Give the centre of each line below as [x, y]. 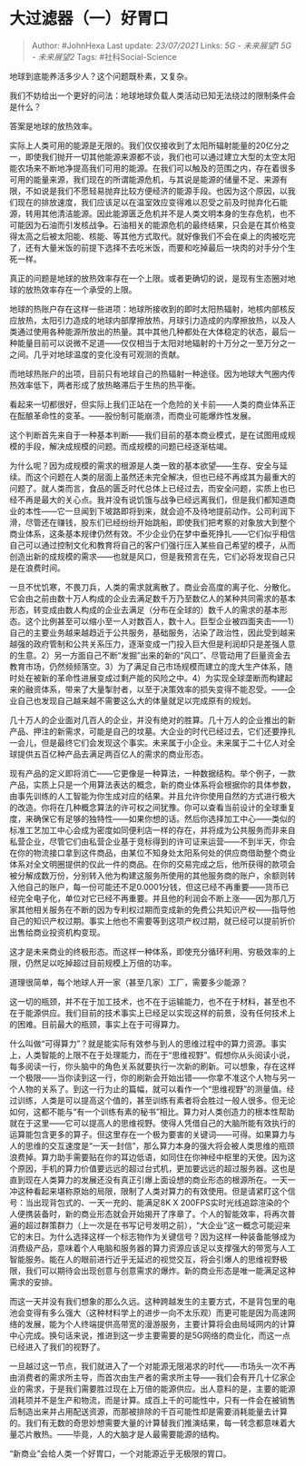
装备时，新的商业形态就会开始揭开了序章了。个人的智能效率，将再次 [160, 1214]
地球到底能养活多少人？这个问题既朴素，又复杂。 [101, 76]
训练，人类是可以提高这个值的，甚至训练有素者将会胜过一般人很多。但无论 [156, 1100]
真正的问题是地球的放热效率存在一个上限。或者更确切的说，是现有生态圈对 [148, 278]
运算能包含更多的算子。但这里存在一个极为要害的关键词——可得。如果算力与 [152, 1134]
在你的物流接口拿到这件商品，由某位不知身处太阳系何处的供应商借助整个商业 [152, 852]
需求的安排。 [33, 1282]
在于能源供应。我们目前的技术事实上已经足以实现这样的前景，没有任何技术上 [152, 1013]
